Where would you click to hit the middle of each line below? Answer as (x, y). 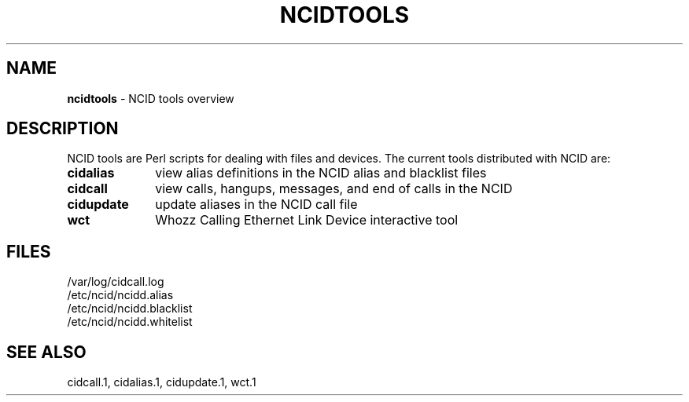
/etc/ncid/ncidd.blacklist (130, 309)
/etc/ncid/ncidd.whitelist (130, 322)
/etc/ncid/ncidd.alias (120, 295)
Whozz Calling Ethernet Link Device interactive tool (307, 220)
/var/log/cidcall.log (116, 282)
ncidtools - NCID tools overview (151, 98)
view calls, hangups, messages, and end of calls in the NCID (334, 189)
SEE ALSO (46, 352)
